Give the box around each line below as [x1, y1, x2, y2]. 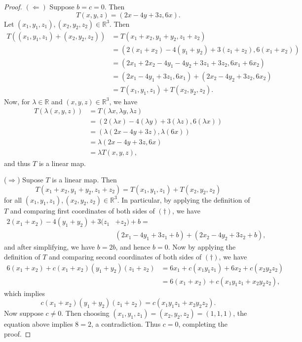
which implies [4, 288, 45, 298]
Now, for [4, 96, 30, 106]
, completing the [178, 319, 228, 329]
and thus [4, 158, 31, 168]
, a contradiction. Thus [91, 319, 161, 329]
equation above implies [4, 319, 73, 329]
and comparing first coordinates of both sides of [10, 205, 155, 215]
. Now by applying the [168, 242, 236, 252]
